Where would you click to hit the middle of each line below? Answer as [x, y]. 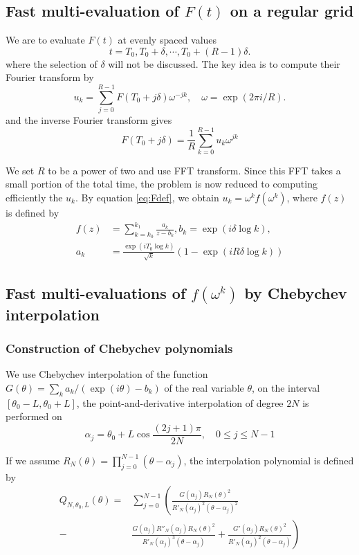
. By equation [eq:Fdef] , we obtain [147, 198]
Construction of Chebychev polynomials [119, 348]
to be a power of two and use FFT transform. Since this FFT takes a [194, 170]
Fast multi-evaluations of [96, 292]
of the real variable [204, 387]
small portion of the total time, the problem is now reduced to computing [162, 184]
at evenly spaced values [167, 40]
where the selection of [52, 63]
